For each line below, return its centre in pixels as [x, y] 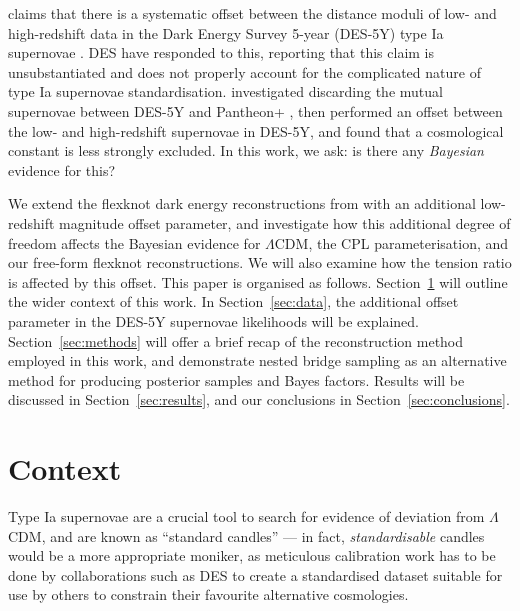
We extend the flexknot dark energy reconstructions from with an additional [242, 203]
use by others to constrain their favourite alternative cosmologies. [208, 594]
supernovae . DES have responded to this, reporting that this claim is [221, 52]
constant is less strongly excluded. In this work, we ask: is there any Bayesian [246, 150]
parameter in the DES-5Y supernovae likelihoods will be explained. [213, 320]
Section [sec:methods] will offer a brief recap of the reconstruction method [236, 340]
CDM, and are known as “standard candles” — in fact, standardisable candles [246, 535]
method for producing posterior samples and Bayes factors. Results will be [236, 379]
